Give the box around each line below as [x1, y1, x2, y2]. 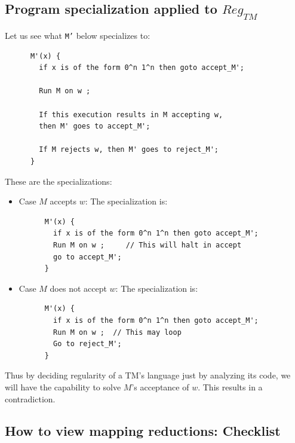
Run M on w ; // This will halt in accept [53, 240, 242, 249]
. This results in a [198, 380, 263, 393]
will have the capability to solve [5, 380, 121, 393]
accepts [50, 195, 76, 207]
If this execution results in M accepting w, [39, 110, 223, 119]
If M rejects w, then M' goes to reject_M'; [39, 145, 219, 154]
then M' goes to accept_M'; [39, 122, 150, 131]
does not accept [50, 282, 107, 294]
